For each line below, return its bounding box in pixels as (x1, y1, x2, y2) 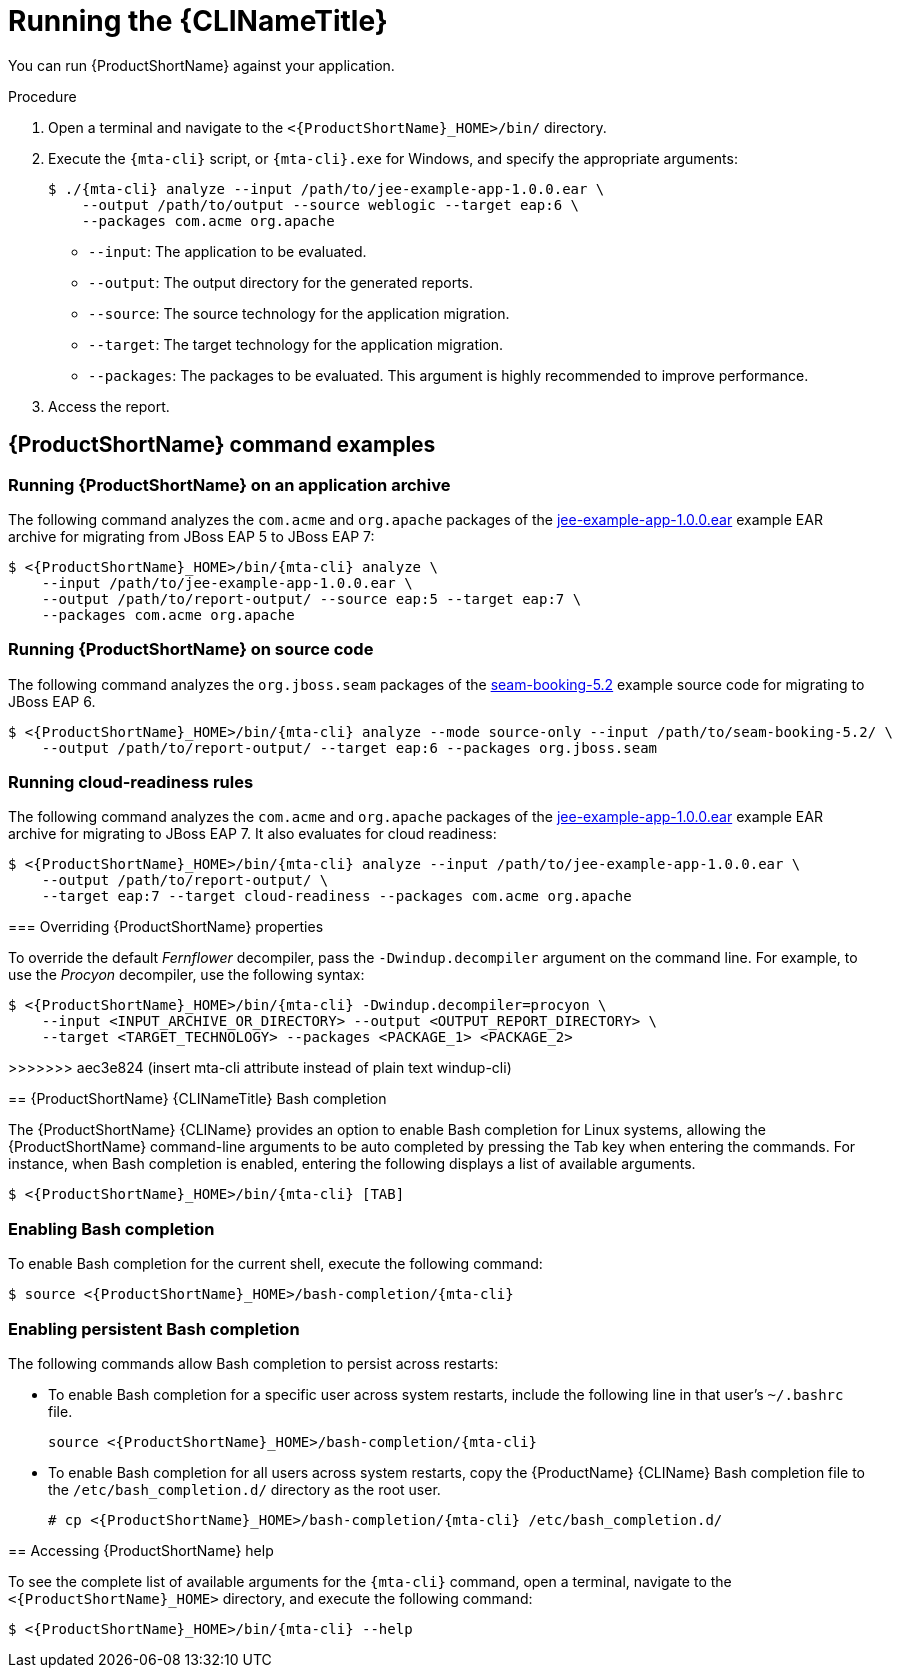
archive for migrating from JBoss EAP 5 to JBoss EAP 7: (8, 527, 375, 545)
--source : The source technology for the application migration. (88, 304, 510, 322)
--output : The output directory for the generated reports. (88, 273, 474, 291)
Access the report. (48, 397, 170, 415)
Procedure (8, 87, 77, 105)
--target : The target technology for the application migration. (88, 335, 504, 353)
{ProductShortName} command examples (8, 432, 436, 458)
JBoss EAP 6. (8, 692, 96, 710)
